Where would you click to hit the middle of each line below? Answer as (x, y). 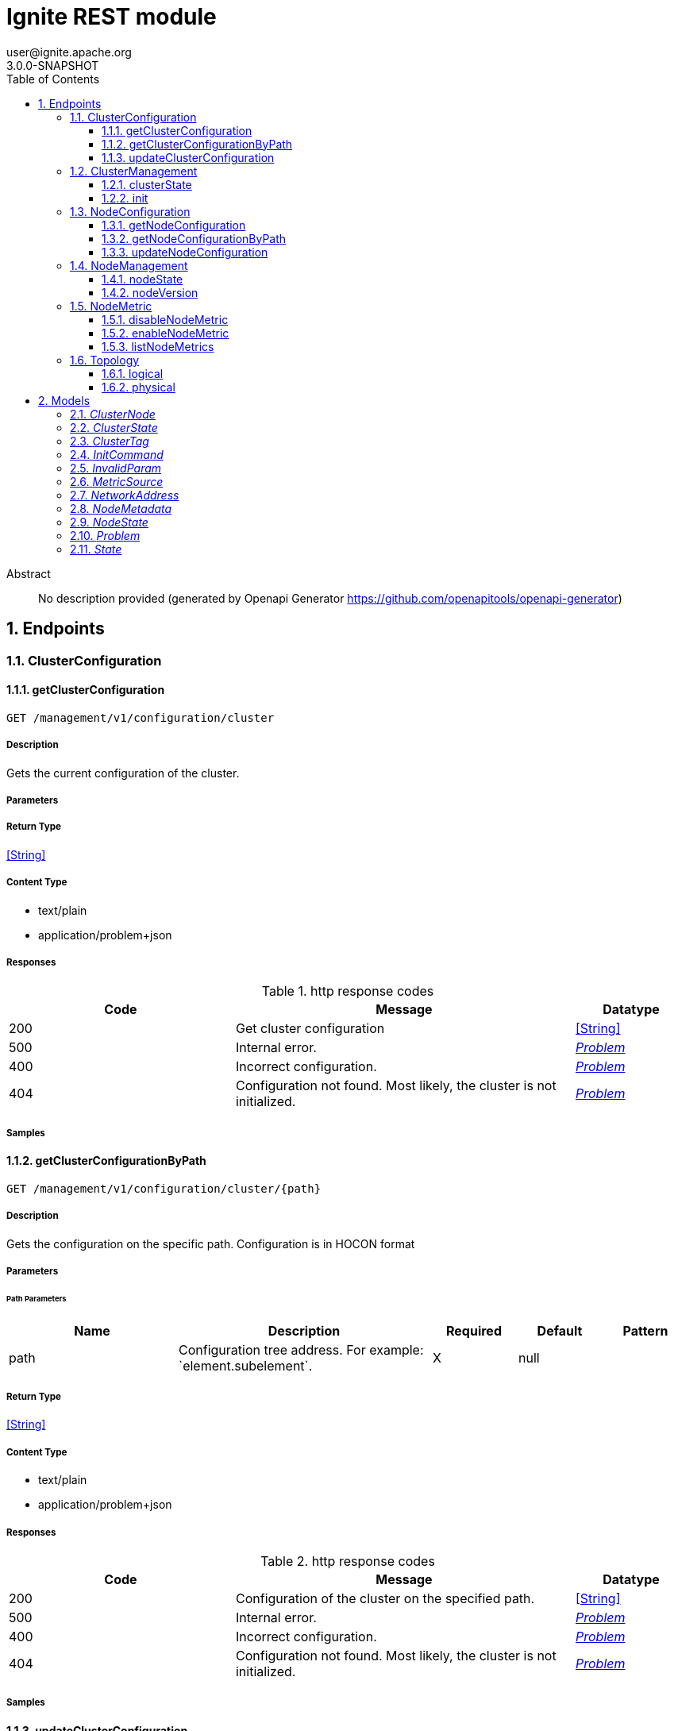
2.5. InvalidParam (116, 468)
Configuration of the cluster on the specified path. (385, 1598)
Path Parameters (37, 1298)
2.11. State (96, 549)
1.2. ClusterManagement (134, 171)
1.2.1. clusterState (147, 184)
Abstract (29, 573)
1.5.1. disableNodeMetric (165, 319)
